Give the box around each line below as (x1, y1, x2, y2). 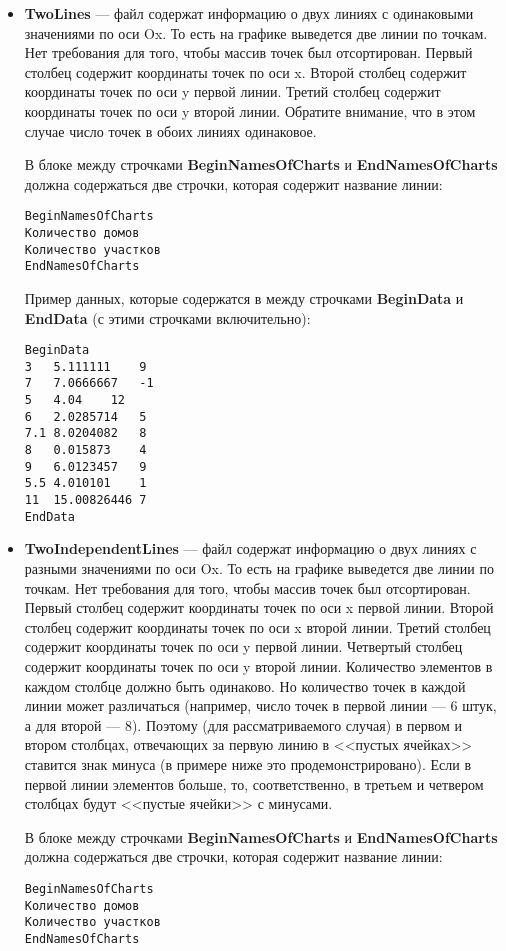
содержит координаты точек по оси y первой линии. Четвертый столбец (24, 636, 463, 657)
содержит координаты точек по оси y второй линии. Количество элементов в (24, 655, 493, 676)
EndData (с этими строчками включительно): (24, 307, 311, 328)
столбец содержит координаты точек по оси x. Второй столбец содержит (24, 61, 467, 82)
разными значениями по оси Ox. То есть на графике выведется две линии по (24, 557, 495, 578)
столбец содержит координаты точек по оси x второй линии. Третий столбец (24, 616, 491, 637)
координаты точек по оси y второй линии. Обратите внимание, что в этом (24, 100, 476, 121)
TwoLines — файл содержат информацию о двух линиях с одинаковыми (24, 3, 474, 23)
